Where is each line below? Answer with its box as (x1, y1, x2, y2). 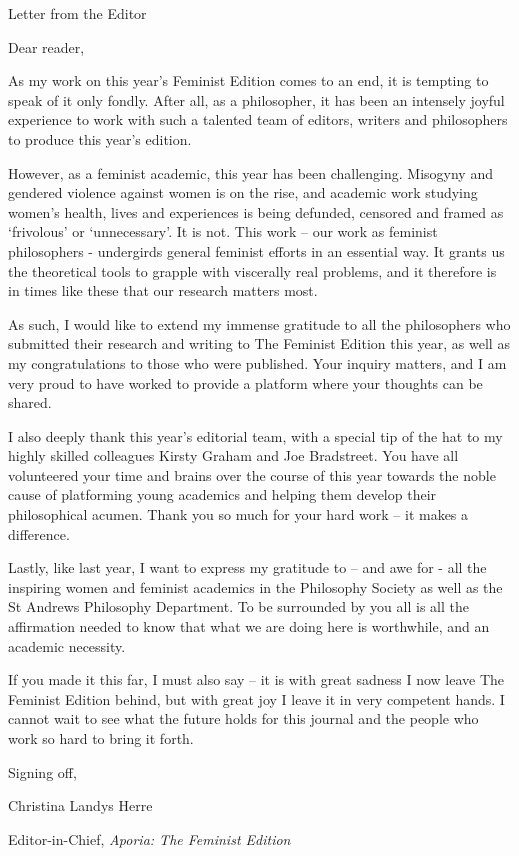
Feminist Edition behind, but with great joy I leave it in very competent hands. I (8, 688, 505, 709)
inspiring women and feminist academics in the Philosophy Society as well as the (8, 576, 503, 597)
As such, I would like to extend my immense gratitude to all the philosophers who (8, 313, 511, 334)
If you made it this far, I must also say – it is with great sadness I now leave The (8, 669, 505, 690)
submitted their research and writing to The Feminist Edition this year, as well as (8, 333, 510, 354)
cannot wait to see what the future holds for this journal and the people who (8, 708, 479, 729)
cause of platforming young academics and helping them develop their (8, 484, 437, 505)
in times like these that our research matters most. (8, 280, 318, 301)
